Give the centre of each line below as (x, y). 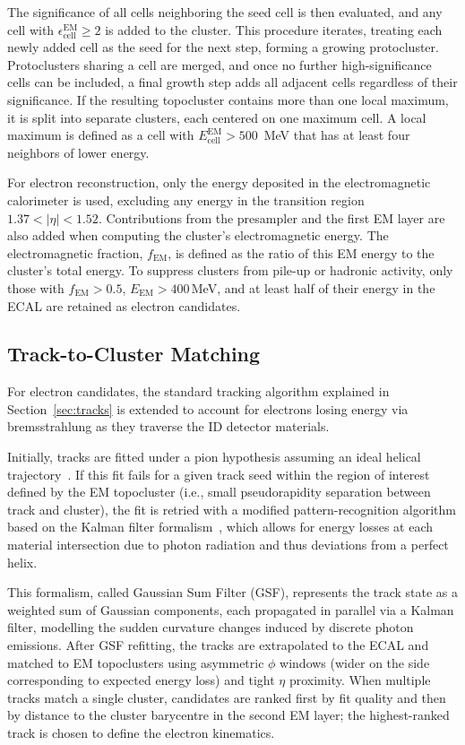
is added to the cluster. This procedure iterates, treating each (274, 29)
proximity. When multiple (360, 680)
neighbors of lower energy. (78, 152)
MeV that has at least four (337, 135)
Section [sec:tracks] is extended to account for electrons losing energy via (208, 408)
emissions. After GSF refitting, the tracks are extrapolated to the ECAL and (218, 645)
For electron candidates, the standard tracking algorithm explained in (198, 391)
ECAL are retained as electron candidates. (124, 305)
